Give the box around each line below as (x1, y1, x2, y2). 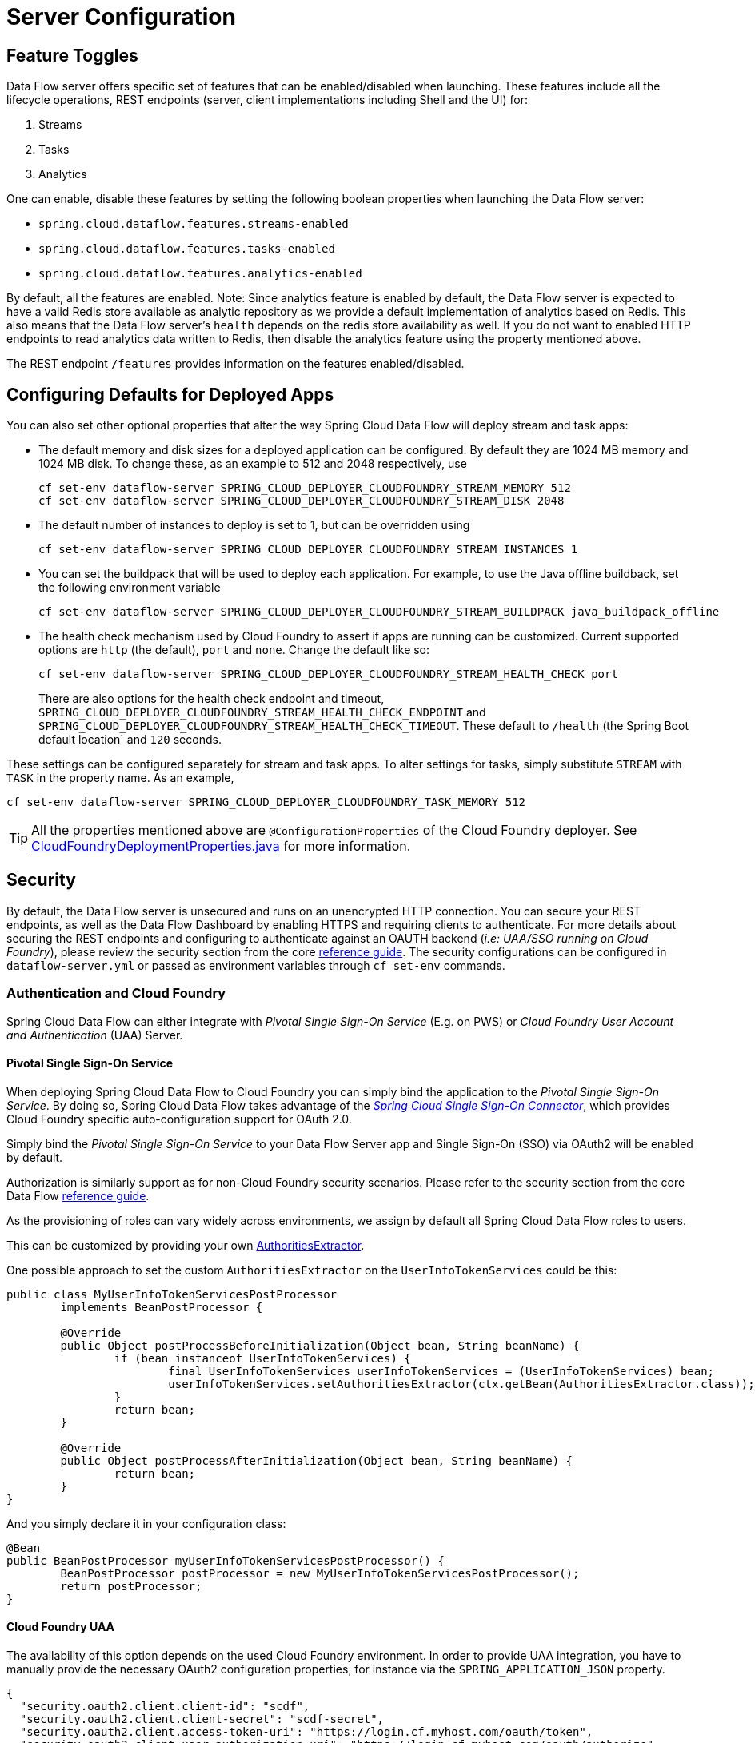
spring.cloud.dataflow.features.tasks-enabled (38, 242, 335, 256)
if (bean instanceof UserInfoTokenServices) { (114, 1351, 411, 1365)
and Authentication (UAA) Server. (6, 1027, 183, 1042)
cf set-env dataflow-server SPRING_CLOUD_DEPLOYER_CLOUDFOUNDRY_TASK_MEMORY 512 (6, 796, 526, 809)
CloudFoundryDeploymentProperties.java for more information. (31, 838, 411, 855)
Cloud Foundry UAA (6, 1620, 114, 1634)
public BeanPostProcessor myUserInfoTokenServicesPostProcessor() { (6, 1554, 445, 1567)
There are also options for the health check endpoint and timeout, (38, 692, 385, 706)
